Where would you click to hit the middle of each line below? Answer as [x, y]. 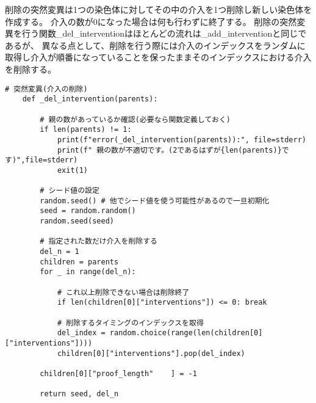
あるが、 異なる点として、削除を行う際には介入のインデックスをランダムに [155, 45]
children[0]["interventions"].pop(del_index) [151, 353]
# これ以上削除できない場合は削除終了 [123, 292]
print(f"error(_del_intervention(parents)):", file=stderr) [181, 140]
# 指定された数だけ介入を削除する [99, 241]
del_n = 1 [59, 252]
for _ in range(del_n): [88, 272]
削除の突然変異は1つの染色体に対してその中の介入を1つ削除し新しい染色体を [159, 9]
